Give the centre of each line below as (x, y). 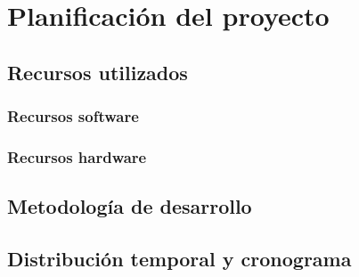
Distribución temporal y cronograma (179, 259)
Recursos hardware (77, 156)
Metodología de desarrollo (130, 206)
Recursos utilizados (98, 72)
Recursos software (73, 116)
